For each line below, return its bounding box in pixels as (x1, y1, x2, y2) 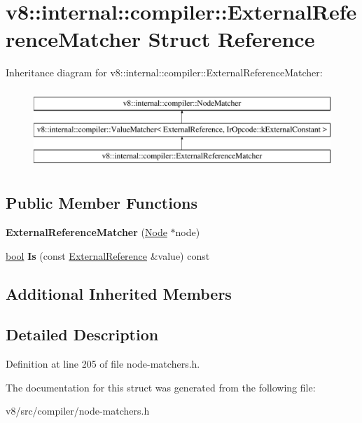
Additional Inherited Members (6, 282, 232, 304)
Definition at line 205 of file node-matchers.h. (6, 356, 200, 371)
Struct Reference (148, 25, 315, 53)
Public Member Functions (6, 192, 197, 214)
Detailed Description (6, 324, 159, 345)
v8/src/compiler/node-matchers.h (6, 403, 150, 418)
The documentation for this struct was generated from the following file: (6, 380, 316, 394)
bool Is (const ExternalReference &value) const (6, 248, 210, 263)
